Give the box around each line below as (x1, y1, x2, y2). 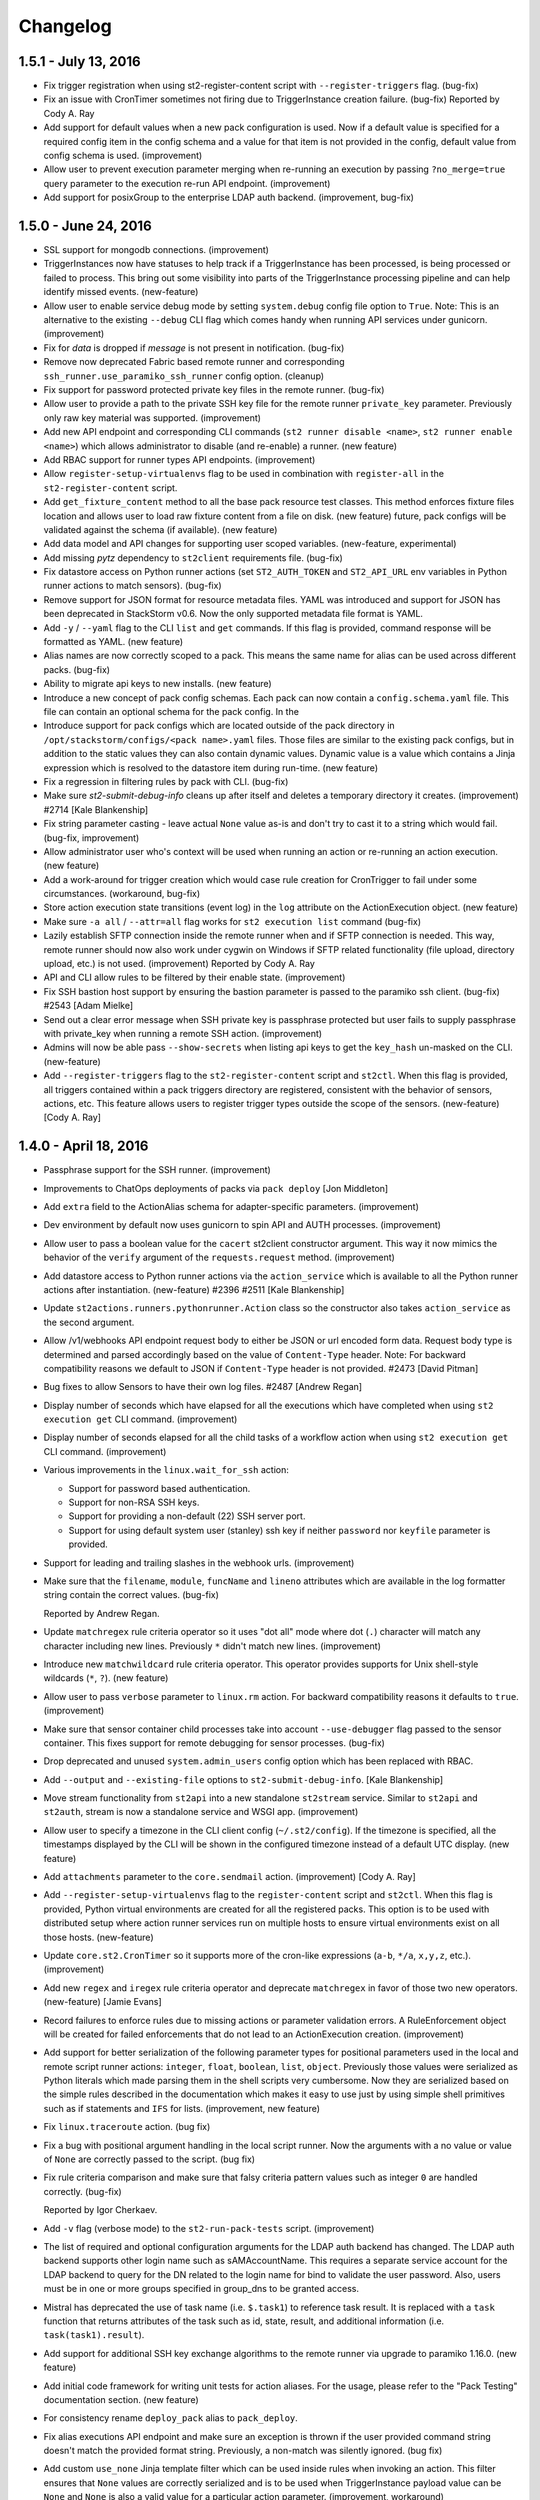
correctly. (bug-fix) (43, 2185, 122, 2197)
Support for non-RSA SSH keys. (68, 1496, 200, 1509)
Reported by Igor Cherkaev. (43, 2204, 158, 2216)
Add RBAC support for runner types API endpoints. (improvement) (43, 453, 316, 465)
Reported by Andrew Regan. (43, 1607, 160, 1619)
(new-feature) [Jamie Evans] (43, 1996, 162, 2008)
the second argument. (43, 1316, 135, 1328)
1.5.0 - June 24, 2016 (18, 218, 152, 234)
